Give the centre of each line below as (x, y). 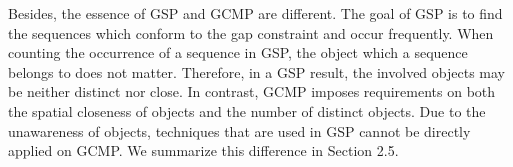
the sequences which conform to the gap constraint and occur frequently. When (251, 32)
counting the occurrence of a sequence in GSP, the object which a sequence (238, 52)
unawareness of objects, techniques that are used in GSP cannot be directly (239, 130)
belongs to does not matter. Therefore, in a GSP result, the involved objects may (256, 71)
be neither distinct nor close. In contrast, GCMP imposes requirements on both (252, 91)
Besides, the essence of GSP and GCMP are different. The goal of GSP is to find (255, 13)
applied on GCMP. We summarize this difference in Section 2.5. (203, 150)
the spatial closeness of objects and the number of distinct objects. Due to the (247, 110)
